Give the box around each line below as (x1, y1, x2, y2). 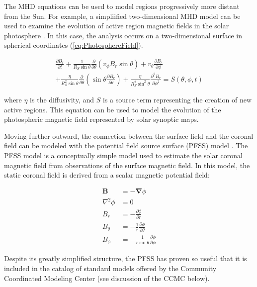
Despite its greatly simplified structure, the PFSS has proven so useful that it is (4, 253, 247, 264)
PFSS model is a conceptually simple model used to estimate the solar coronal (4, 150, 243, 160)
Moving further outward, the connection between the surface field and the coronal (4, 130, 254, 141)
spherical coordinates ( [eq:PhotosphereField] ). (4, 40, 143, 50)
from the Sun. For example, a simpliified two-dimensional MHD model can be (4, 10, 241, 21)
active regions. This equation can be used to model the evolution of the (4, 104, 221, 114)
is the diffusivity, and (30, 95, 94, 105)
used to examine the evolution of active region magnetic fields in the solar (4, 20, 229, 31)
